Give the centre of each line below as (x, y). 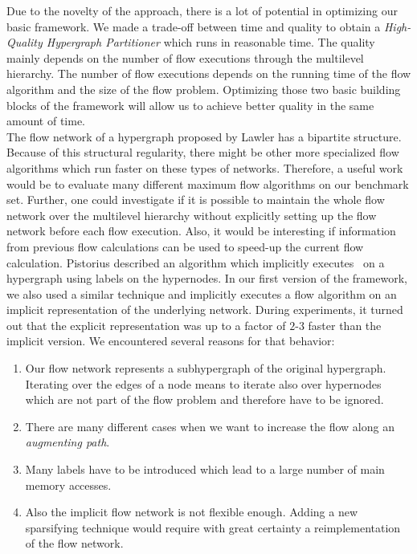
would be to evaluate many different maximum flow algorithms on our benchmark (208, 183)
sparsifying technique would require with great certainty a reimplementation (213, 527)
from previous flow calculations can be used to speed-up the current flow (185, 246)
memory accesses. (68, 485)
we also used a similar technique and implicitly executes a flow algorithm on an (202, 293)
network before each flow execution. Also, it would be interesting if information (201, 231)
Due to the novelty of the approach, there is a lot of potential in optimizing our (202, 10)
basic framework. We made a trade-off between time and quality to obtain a (194, 26)
